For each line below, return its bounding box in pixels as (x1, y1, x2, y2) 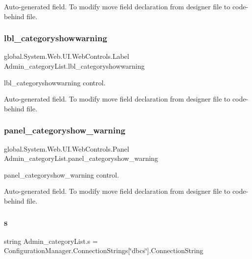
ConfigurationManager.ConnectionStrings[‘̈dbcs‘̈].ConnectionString (4, 245, 204, 256)
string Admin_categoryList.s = (4, 235, 98, 246)
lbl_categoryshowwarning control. (4, 77, 106, 87)
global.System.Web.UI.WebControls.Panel (4, 143, 129, 154)
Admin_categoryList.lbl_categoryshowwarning (4, 61, 145, 71)
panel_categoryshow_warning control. (4, 169, 119, 180)
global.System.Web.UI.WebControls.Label (4, 51, 129, 61)
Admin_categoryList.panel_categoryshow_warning (4, 153, 159, 163)
